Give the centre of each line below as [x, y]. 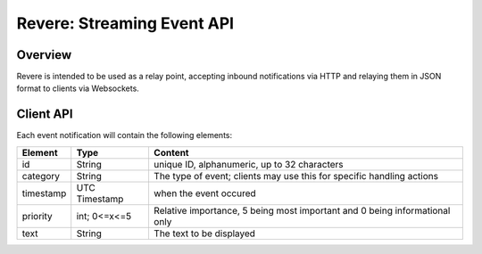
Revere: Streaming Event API [125, 23]
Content [171, 152]
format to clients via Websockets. [78, 88]
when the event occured [204, 193]
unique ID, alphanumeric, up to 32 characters [248, 164]
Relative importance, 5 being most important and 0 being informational [302, 210]
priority [37, 216]
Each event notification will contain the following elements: [125, 135]
